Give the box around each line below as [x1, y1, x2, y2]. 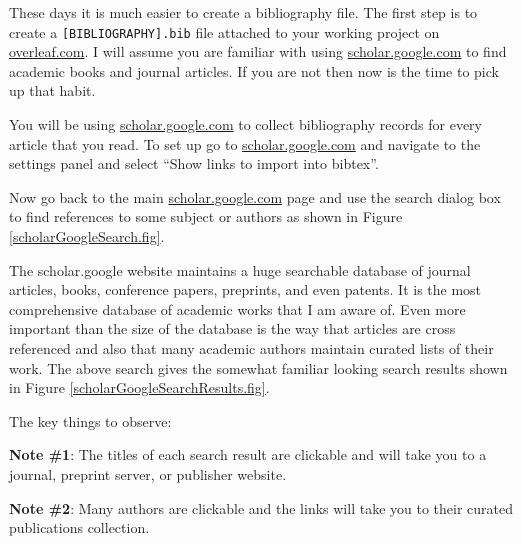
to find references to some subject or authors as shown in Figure [9, 206, 403, 227]
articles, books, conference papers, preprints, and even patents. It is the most [9, 279, 482, 300]
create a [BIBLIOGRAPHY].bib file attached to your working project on [9, 21, 440, 42]
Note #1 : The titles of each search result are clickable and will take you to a [9, 444, 487, 465]
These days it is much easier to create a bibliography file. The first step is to [9, 2, 478, 22]
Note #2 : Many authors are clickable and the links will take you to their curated [9, 497, 513, 518]
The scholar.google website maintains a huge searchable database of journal [9, 259, 471, 280]
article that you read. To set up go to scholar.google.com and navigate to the [9, 133, 481, 154]
